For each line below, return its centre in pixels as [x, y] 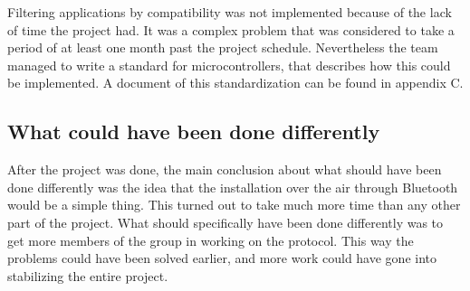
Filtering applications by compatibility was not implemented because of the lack [230, 12]
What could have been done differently [194, 131]
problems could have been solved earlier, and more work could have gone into [222, 258]
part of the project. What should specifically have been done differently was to [225, 222]
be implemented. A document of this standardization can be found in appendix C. [235, 83]
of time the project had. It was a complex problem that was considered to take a [231, 29]
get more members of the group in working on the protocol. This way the [211, 240]
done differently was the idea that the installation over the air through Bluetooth [233, 187]
